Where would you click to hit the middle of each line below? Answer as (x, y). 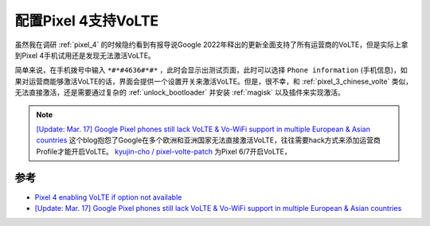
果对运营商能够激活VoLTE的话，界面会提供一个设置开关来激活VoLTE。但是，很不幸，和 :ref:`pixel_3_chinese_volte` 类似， (214, 81)
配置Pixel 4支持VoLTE (87, 21)
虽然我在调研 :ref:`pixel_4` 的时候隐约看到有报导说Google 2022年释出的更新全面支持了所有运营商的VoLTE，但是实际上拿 (211, 45)
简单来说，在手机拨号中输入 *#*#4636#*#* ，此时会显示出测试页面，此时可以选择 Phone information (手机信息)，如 (211, 70)
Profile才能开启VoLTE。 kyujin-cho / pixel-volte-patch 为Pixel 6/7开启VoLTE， (164, 151)
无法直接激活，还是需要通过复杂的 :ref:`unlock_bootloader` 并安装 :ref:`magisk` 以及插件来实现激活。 (180, 92)
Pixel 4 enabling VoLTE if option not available (108, 197)
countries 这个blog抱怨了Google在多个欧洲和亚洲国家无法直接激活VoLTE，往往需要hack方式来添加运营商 (209, 140)
